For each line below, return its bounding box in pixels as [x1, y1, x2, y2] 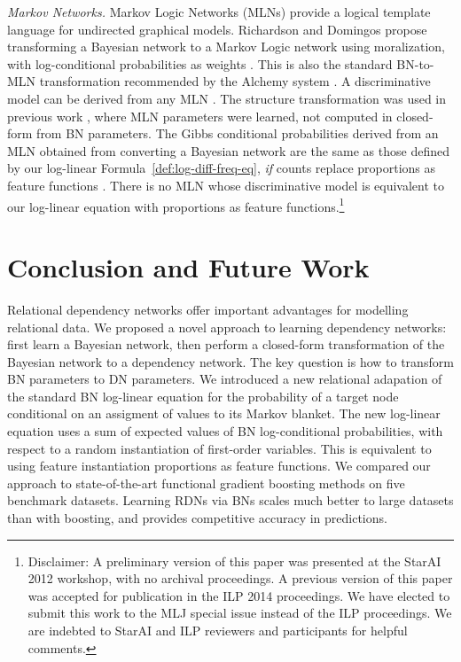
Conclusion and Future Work [7, 248, 370, 284]
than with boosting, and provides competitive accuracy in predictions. [7, 509, 387, 527]
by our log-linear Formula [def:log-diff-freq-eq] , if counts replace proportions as [7, 159, 436, 177]
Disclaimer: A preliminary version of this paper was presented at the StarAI [27, 551, 441, 570]
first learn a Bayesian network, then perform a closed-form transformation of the [7, 335, 445, 354]
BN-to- [396, 54, 434, 73]
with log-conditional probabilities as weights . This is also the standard [7, 54, 393, 73]
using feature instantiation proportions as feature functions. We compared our [7, 456, 431, 475]
